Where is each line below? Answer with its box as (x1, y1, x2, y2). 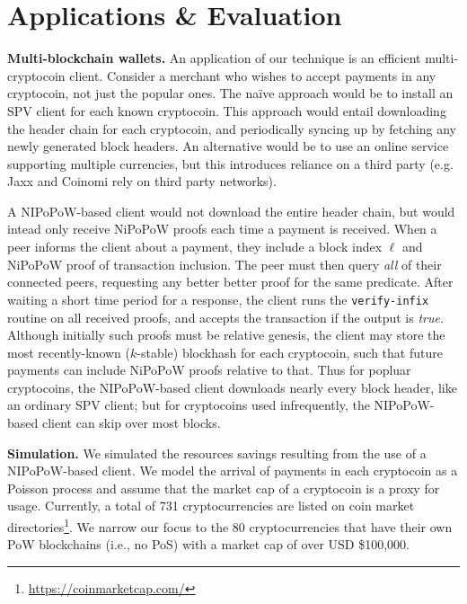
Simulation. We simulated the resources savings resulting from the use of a (7, 443, 427, 462)
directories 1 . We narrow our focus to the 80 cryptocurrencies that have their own (7, 515, 453, 536)
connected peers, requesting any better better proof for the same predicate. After (7, 272, 454, 291)
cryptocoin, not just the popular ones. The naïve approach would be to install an (7, 84, 454, 102)
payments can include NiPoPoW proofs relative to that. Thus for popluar (7, 360, 411, 379)
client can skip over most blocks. (41, 413, 221, 432)
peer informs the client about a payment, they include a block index (7, 237, 383, 256)
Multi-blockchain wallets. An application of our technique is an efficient (7, 49, 421, 67)
